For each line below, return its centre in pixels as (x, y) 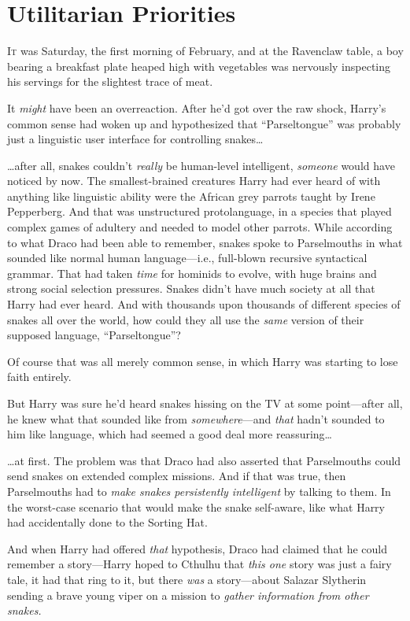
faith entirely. (39, 377)
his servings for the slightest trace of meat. (110, 81)
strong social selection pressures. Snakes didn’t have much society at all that (191, 288)
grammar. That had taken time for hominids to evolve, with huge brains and (192, 273)
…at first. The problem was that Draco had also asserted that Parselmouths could (204, 460)
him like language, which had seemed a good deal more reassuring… (170, 434)
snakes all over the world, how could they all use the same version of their (186, 319)
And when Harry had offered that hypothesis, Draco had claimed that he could (198, 548)
